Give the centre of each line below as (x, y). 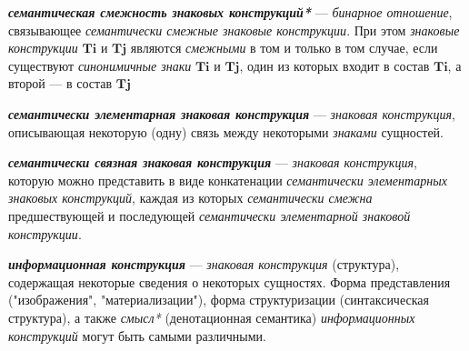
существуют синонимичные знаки (100, 65)
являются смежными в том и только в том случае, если (284, 48)
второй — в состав (60, 83)
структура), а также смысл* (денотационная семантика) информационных (212, 317)
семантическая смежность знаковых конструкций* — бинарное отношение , (230, 12)
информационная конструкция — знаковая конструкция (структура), (204, 264)
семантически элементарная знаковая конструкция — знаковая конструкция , (232, 113)
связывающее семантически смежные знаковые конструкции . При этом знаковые (234, 30)
